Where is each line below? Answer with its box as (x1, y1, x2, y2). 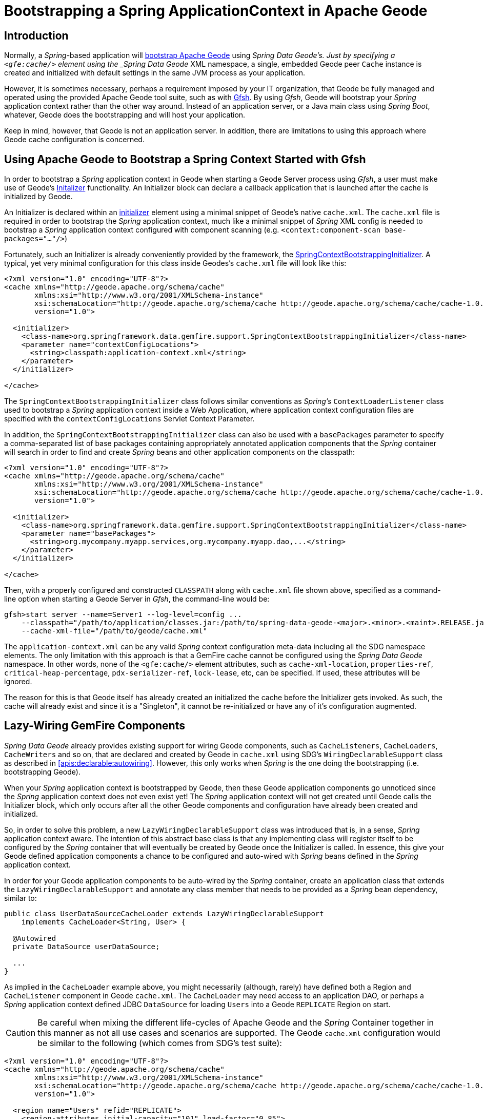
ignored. (4, 677, 32, 686)
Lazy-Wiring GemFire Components (4, 719, 185, 732)
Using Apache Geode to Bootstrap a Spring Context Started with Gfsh (4, 152, 366, 166)
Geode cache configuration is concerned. (4, 135, 145, 144)
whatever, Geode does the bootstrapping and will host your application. (4, 110, 246, 120)
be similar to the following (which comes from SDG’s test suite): (37, 1037, 282, 1048)
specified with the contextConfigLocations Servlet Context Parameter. (4, 414, 255, 423)
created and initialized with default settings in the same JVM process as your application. (4, 68, 306, 78)
